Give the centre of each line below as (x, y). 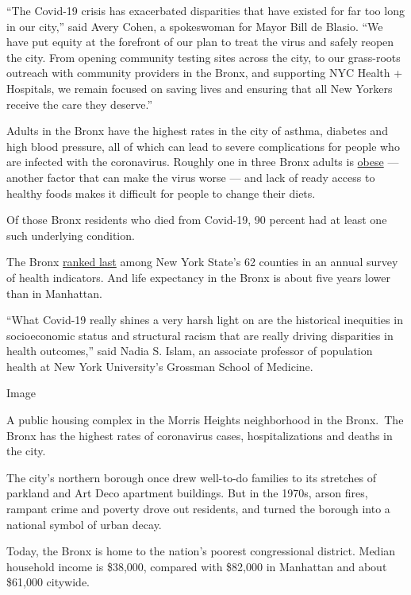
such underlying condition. (71, 235)
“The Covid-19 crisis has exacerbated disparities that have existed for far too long (205, 10)
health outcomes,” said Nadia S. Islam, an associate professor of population (190, 351)
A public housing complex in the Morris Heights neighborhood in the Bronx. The (205, 420)
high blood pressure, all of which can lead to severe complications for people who (203, 146)
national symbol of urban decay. (84, 524)
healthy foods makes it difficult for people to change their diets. (161, 193)
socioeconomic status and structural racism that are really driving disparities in (200, 335)
